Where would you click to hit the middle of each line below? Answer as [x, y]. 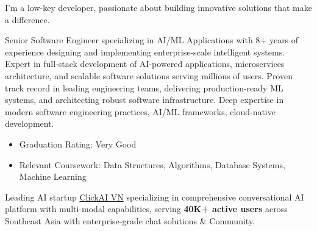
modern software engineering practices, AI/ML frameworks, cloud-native [140, 111]
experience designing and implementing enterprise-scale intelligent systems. [145, 52]
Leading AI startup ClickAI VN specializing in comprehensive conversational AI [155, 197]
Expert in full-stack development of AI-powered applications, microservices [145, 64]
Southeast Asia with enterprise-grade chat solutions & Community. [130, 220]
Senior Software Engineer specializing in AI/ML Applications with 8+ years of [152, 40]
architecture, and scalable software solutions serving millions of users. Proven [149, 75]
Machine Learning [53, 176]
